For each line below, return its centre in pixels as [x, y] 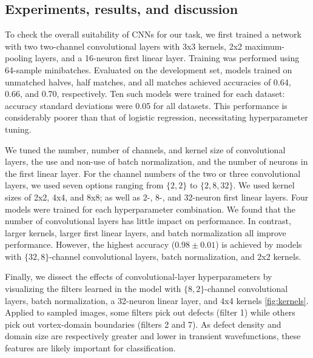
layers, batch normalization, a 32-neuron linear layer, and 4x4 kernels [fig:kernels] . [157, 300]
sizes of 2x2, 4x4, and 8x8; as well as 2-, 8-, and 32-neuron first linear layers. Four [157, 197]
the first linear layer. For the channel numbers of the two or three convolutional [153, 173]
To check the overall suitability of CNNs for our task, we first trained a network [153, 34]
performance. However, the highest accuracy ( [90, 244]
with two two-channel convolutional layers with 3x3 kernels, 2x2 [124, 46]
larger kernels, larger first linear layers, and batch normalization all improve [146, 232]
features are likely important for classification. [90, 348]
